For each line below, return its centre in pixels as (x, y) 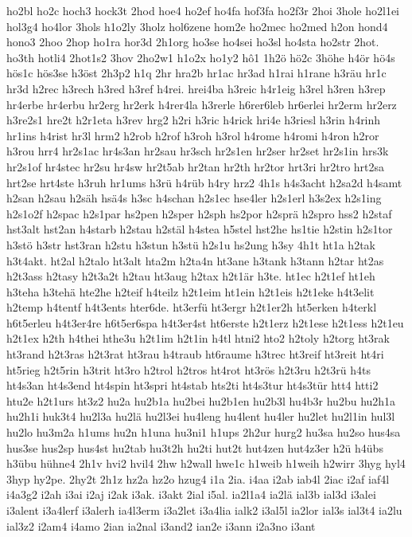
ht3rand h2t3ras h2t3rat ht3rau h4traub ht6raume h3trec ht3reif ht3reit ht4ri (195, 354)
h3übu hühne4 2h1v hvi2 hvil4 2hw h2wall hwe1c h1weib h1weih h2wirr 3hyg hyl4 (206, 463)
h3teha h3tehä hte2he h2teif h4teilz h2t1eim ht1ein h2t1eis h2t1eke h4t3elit (190, 291)
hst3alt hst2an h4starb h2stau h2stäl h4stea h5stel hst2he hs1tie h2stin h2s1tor (200, 229)
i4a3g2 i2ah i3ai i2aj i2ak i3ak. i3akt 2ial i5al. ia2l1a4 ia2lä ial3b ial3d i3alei (191, 494)
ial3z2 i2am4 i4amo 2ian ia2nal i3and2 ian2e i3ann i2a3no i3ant (161, 525)
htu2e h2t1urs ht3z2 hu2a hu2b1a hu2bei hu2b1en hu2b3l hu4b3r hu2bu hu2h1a (201, 400)
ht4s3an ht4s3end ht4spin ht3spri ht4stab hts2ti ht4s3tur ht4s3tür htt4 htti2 (192, 385)
